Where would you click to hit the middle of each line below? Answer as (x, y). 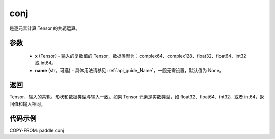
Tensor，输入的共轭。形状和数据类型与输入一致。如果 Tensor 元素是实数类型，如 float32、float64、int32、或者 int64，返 (137, 97)
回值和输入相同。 (27, 104)
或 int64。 (45, 63)
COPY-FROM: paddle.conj (37, 130)
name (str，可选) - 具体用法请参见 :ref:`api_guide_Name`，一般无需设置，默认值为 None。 (129, 70)
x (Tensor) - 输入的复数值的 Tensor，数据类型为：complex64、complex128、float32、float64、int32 (141, 56)
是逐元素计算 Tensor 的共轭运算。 (45, 28)
